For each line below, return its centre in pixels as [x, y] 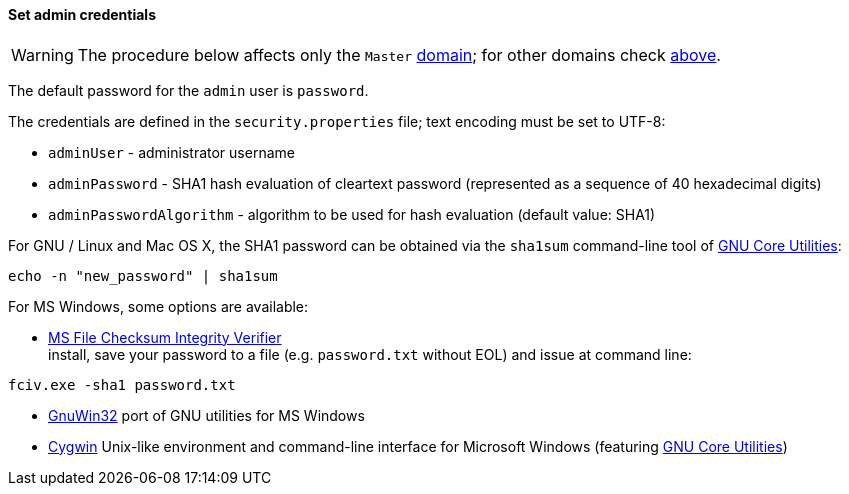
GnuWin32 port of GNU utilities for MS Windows [206, 415]
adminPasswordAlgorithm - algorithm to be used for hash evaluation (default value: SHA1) [352, 214]
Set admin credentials [82, 14]
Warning [42, 54]
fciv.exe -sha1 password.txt [122, 384]
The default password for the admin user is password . [188, 90]
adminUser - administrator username [171, 152]
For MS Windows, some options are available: [158, 306]
